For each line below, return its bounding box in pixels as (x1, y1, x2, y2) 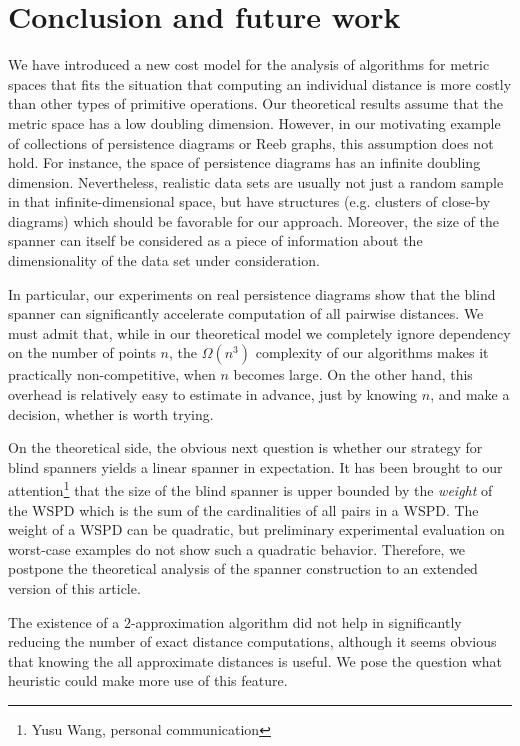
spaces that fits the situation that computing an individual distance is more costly (8, 73, 512, 94)
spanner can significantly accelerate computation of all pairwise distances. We (8, 303, 484, 324)
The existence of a (8, 611, 120, 632)
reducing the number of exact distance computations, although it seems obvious (8, 631, 497, 652)
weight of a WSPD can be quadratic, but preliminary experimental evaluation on (8, 519, 505, 540)
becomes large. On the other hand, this (233, 364, 473, 385)
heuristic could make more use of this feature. (8, 670, 288, 691)
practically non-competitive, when (8, 364, 216, 385)
